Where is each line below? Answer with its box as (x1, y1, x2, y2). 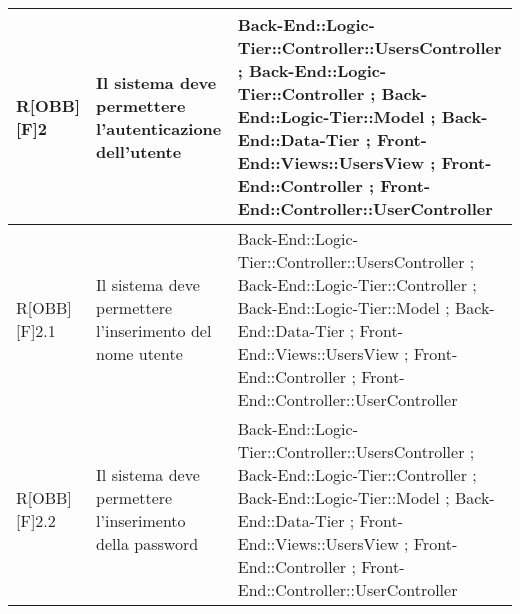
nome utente (96, 342, 183, 365)
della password (96, 532, 199, 555)
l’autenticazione (96, 116, 222, 140)
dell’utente (96, 139, 182, 163)
